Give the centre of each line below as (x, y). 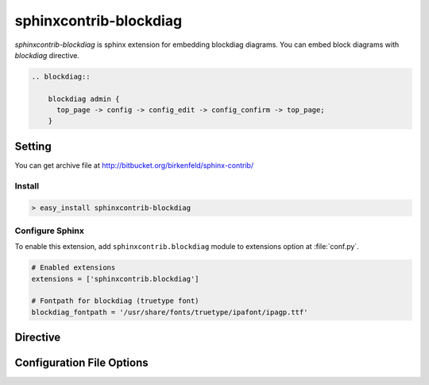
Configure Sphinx (50, 231)
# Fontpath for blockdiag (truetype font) (115, 301)
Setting (33, 146)
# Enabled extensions (73, 268)
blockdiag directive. (47, 55)
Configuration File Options (81, 363)
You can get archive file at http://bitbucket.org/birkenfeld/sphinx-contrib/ (134, 165)
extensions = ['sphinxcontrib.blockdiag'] (115, 279)
